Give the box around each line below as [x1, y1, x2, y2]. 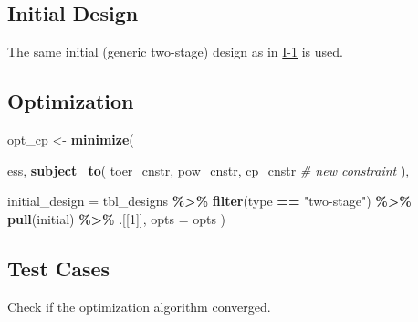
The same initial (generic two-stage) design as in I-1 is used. [7, 42, 343, 61]
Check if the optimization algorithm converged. [7, 296, 271, 316]
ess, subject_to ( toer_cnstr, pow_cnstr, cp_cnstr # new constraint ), [7, 160, 410, 179]
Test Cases [7, 253, 110, 282]
